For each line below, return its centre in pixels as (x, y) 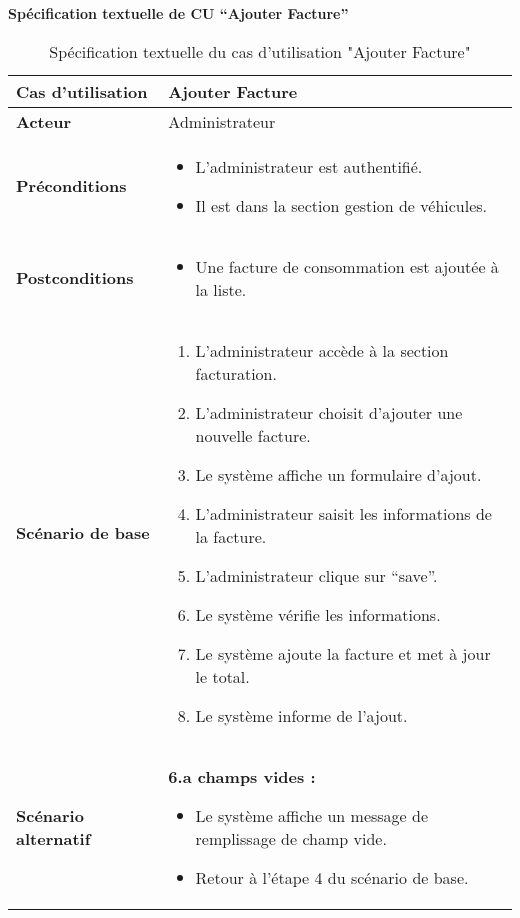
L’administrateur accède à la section (322, 350)
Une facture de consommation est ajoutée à (347, 266)
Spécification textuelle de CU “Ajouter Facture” (178, 13)
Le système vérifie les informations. (318, 614)
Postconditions (75, 278)
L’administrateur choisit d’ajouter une (329, 412)
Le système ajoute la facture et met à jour (343, 653)
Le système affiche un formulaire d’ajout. (338, 474)
